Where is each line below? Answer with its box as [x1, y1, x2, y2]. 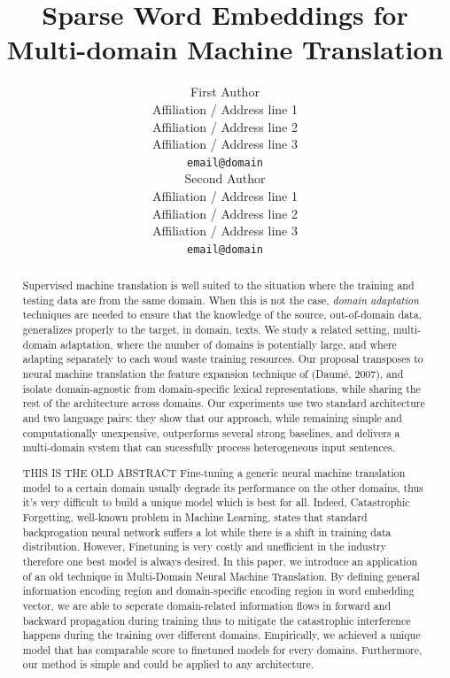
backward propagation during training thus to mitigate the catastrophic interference [22, 613, 411, 628]
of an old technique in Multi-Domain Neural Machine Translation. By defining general [22, 568, 420, 583]
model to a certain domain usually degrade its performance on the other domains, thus [22, 480, 423, 495]
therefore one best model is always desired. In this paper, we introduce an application [22, 553, 418, 568]
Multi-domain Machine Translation [6, 31, 444, 67]
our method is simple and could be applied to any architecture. [22, 657, 314, 672]
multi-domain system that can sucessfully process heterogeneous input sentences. [22, 440, 395, 455]
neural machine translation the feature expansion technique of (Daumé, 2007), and [22, 366, 404, 381]
